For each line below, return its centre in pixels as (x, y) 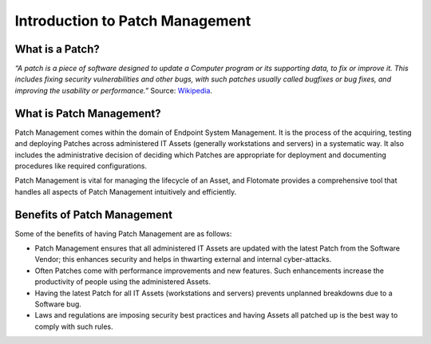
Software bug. (58, 304)
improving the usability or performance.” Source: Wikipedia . (114, 90)
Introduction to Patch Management (133, 21)
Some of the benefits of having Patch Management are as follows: (123, 233)
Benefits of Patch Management (94, 214)
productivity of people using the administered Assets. (123, 282)
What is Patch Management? (88, 113)
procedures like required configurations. (81, 166)
